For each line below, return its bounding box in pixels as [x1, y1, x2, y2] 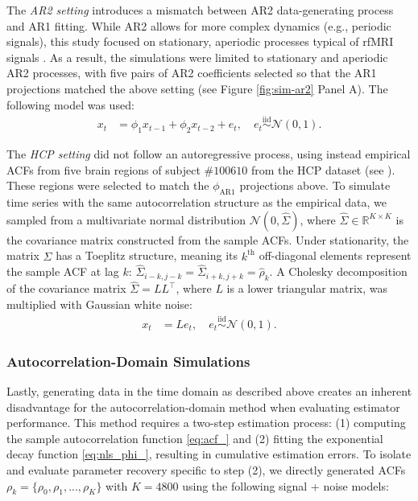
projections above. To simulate [239, 177, 391, 194]
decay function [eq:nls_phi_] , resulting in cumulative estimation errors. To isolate [6, 446, 412, 462]
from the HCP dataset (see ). [250, 161, 395, 178]
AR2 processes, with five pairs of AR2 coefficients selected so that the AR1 [6, 64, 377, 81]
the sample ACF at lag [6, 263, 119, 280]
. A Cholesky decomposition [269, 263, 408, 280]
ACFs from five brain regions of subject [6, 161, 201, 178]
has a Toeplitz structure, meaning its [56, 247, 238, 264]
